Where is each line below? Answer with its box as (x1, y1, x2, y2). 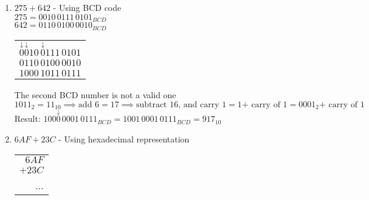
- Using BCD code (53, 1, 122, 13)
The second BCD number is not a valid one (14, 88, 176, 101)
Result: (14, 112, 41, 125)
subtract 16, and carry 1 (136, 100, 227, 109)
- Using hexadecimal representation (58, 132, 190, 145)
